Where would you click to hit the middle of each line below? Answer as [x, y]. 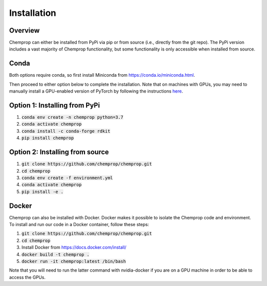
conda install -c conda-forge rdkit [66, 131]
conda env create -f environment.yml [67, 178]
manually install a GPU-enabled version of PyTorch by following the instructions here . [96, 91]
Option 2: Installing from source [59, 152]
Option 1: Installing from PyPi [54, 105]
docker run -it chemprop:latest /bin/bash [74, 261]
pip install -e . [43, 191]
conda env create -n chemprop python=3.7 [72, 117]
